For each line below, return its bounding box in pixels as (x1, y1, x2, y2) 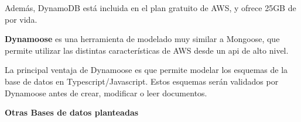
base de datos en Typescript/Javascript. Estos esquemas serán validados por (5, 75, 279, 87)
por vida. (5, 13, 37, 25)
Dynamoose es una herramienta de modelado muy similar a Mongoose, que (5, 33, 280, 45)
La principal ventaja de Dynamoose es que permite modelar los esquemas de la (5, 64, 288, 76)
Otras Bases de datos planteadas (5, 106, 139, 118)
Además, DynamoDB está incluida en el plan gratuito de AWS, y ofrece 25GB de (5, 2, 296, 13)
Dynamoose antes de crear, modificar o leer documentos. (5, 86, 207, 99)
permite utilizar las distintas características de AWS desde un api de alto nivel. (5, 44, 289, 56)
